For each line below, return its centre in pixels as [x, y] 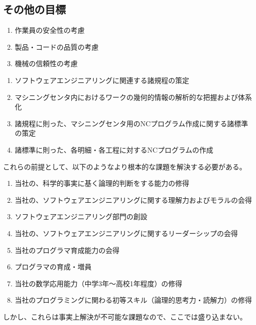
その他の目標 [34, 9]
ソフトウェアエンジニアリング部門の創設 [81, 216]
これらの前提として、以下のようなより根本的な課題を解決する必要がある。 [125, 166]
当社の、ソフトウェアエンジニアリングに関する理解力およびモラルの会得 [133, 200]
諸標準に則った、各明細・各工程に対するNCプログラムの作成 [114, 149]
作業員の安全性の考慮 [50, 30]
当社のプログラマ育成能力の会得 [67, 250]
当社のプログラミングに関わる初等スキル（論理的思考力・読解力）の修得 [133, 300]
